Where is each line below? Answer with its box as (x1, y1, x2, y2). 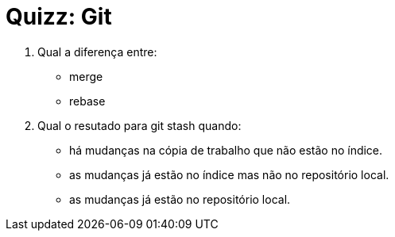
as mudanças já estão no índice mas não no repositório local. (69, 167, 389, 182)
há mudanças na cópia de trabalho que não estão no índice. (69, 143, 383, 157)
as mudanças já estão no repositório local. (69, 192, 291, 206)
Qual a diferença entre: (37, 44, 157, 59)
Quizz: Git (6, 3, 112, 30)
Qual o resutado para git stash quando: (37, 118, 242, 132)
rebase (69, 94, 106, 108)
